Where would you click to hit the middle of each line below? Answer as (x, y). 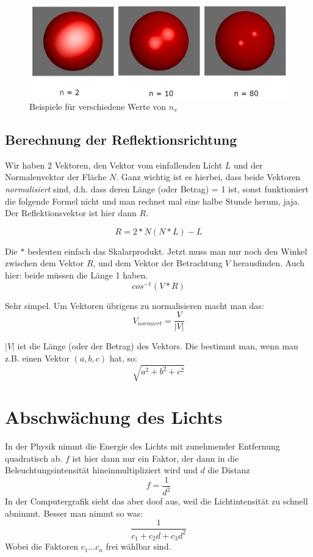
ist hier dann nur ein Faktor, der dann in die (156, 458)
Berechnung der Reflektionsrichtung (121, 139)
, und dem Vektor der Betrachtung (158, 263)
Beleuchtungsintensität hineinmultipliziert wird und (101, 470)
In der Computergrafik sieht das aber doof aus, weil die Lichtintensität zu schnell (156, 501)
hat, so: (123, 358)
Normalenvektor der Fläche (56, 177)
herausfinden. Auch (269, 263)
